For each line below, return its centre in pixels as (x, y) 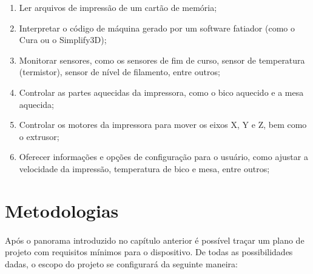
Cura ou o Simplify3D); (63, 40)
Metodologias (62, 210)
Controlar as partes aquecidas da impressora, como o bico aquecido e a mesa (161, 92)
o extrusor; (39, 136)
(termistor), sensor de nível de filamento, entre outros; (119, 72)
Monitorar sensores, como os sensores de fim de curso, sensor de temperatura (162, 60)
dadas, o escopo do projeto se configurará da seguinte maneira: (121, 263)
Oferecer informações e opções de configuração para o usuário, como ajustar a (163, 157)
